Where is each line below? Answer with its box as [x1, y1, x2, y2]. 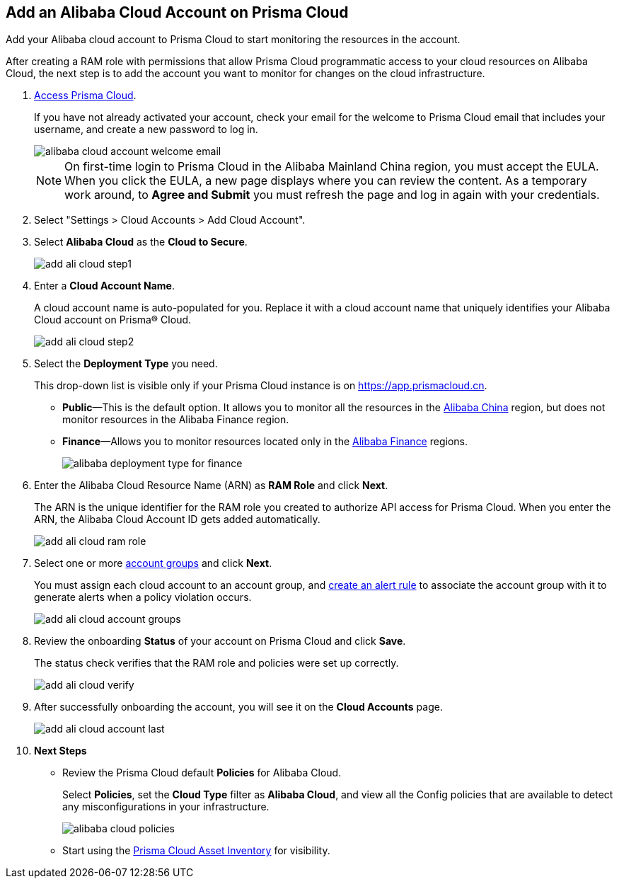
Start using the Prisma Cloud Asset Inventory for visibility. [62, 844, 330, 857]
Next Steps [34, 745, 87, 757]
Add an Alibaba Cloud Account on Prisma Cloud [6, 4, 349, 21]
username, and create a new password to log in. [34, 123, 258, 136]
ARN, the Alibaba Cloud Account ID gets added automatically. [34, 513, 320, 526]
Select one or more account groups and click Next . [34, 557, 272, 570]
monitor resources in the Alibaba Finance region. [62, 413, 289, 426]
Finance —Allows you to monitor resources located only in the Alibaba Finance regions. [62, 435, 468, 448]
